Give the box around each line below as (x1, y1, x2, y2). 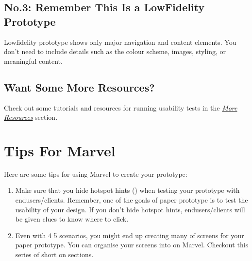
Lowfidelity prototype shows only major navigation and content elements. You (4, 37, 236, 47)
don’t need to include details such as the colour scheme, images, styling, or (4, 46, 226, 56)
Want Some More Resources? (4, 79, 155, 94)
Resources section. (4, 112, 58, 122)
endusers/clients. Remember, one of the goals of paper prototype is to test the (15, 195, 248, 205)
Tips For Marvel (4, 140, 116, 160)
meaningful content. (4, 56, 63, 66)
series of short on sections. (15, 249, 94, 260)
